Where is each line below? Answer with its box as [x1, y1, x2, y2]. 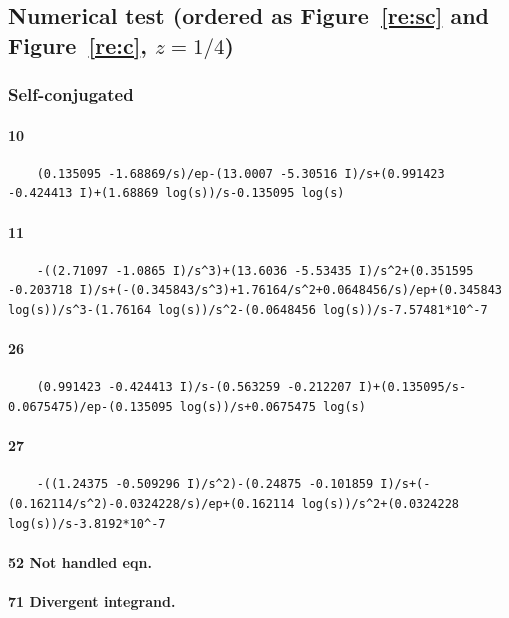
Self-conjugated [8, 82, 134, 107]
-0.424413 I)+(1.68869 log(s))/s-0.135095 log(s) [8, 186, 345, 201]
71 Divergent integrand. [8, 590, 176, 611]
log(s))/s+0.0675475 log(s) [179, 399, 366, 414]
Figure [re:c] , [8, 29, 148, 60]
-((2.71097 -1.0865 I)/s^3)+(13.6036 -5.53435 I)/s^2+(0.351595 [36, 263, 474, 278]
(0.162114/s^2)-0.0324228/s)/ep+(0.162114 [8, 496, 295, 511]
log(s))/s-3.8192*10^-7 [8, 516, 166, 531]
